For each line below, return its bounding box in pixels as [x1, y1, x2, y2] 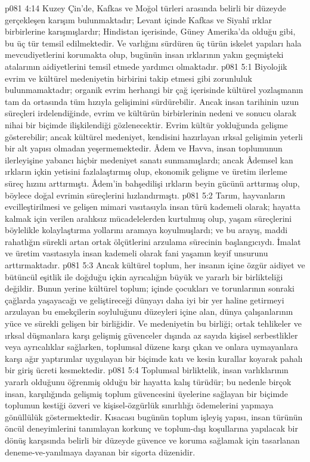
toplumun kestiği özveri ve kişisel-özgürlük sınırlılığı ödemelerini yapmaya [5, 399, 274, 411]
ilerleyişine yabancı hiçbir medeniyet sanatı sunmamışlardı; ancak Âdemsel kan [5, 153, 293, 166]
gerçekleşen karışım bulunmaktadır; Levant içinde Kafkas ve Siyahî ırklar [5, 13, 272, 26]
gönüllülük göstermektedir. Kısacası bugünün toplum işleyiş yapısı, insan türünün [5, 410, 303, 423]
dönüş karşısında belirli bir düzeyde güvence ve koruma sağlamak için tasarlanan [5, 433, 300, 446]
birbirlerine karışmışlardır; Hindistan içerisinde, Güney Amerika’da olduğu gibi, [5, 25, 296, 38]
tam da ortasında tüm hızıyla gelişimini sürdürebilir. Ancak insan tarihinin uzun [5, 95, 299, 107]
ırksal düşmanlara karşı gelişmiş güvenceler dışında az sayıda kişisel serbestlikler [5, 328, 298, 341]
